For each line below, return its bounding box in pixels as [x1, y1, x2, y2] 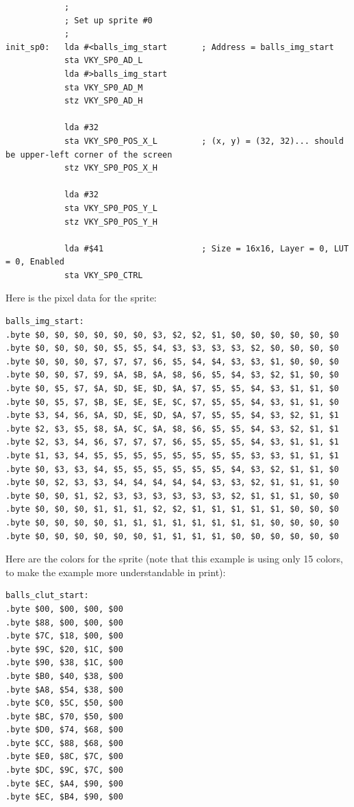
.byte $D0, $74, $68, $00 [5, 725, 123, 735]
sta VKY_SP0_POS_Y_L [64, 203, 157, 213]
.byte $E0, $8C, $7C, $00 [5, 752, 123, 762]
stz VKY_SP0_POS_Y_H [64, 216, 157, 227]
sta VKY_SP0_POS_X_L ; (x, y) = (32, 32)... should [64, 136, 344, 146]
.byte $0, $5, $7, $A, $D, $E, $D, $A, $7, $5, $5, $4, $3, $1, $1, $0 [5, 384, 339, 394]
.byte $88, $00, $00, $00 [5, 617, 123, 628]
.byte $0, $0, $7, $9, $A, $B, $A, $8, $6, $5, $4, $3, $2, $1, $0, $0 [5, 370, 339, 380]
